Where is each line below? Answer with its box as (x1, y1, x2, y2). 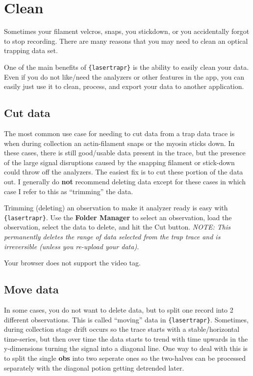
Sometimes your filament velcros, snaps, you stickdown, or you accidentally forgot (4, 26, 250, 36)
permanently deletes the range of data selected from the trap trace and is (4, 231, 221, 241)
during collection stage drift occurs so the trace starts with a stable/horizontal (4, 324, 240, 334)
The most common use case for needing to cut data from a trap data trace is (4, 128, 235, 138)
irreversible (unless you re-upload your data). (4, 241, 139, 251)
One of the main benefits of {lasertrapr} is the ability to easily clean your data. (4, 61, 249, 72)
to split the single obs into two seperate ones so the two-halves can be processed (4, 352, 246, 363)
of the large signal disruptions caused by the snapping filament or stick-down (4, 157, 235, 167)
